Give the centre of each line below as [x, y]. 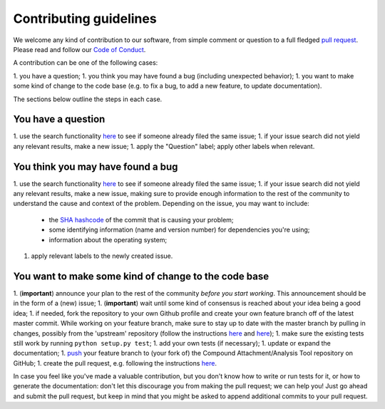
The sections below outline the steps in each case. [88, 99]
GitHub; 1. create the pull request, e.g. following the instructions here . [115, 363]
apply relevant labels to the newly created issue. [102, 256]
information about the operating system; [108, 239]
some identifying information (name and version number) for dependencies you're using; [179, 230]
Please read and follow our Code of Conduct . [79, 49]
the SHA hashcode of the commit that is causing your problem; [142, 219]
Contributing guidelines [85, 19]
